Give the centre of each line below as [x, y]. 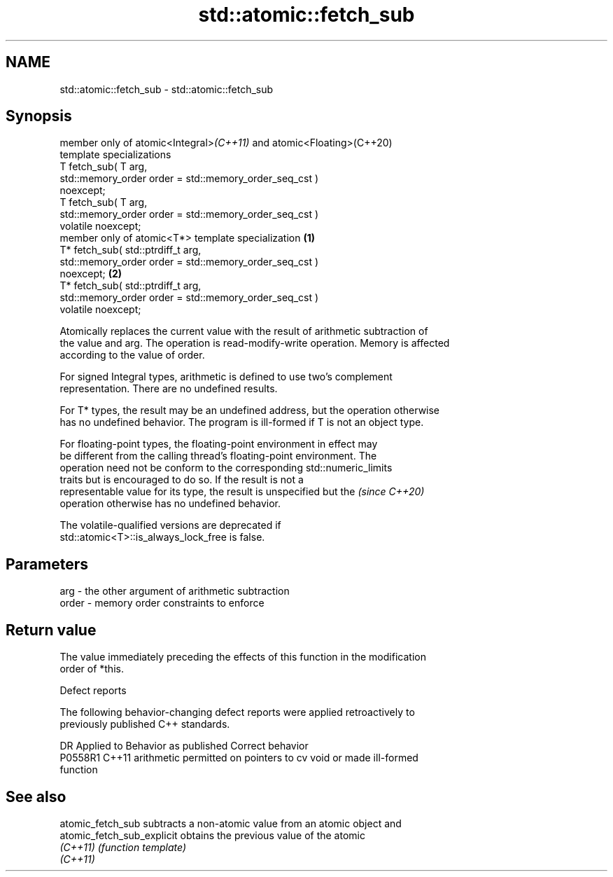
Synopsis [39, 116]
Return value [51, 630]
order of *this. [92, 669]
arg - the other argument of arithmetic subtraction [175, 591]
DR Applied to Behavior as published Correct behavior [184, 746]
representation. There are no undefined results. [169, 389]
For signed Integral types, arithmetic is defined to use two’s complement [226, 377]
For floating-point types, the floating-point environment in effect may [219, 444]
